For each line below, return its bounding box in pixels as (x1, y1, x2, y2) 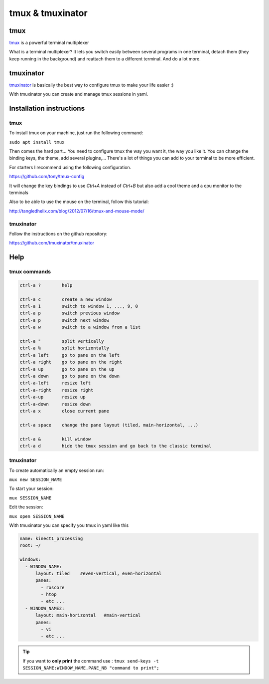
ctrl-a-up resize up (19, 394, 86, 400)
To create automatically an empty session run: (9, 467, 104, 473)
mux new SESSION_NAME (9, 477, 62, 482)
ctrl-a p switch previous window (19, 310, 120, 316)
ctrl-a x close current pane (19, 408, 110, 414)
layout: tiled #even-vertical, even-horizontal (35, 570, 162, 576)
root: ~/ (19, 543, 41, 548)
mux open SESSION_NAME (9, 513, 65, 519)
